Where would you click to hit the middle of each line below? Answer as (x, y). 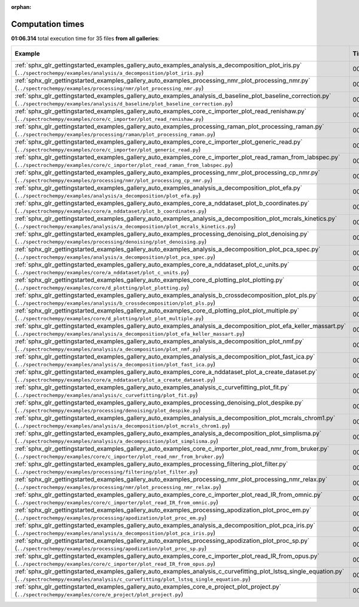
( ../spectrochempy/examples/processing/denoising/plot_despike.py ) (108, 410)
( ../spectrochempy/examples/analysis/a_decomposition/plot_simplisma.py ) (116, 441)
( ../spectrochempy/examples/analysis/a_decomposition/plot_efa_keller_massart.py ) (130, 333)
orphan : (21, 7)
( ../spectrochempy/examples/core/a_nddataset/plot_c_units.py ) (102, 272)
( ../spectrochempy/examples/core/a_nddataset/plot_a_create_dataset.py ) (115, 380)
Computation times (48, 24)
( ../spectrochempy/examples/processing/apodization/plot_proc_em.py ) (111, 518)
